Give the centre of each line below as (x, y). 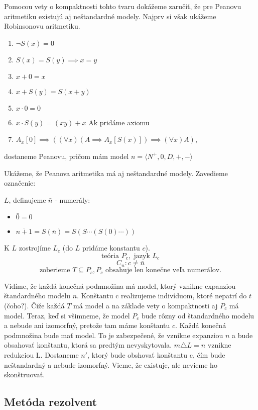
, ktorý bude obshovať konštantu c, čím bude (156, 355)
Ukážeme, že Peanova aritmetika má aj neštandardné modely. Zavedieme (116, 173)
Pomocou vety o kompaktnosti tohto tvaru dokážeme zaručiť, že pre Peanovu (123, 6)
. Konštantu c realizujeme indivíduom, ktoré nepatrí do (162, 296)
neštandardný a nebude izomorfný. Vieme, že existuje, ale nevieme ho (111, 364)
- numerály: (73, 199)
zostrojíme (35, 248)
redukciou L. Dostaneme (41, 355)
